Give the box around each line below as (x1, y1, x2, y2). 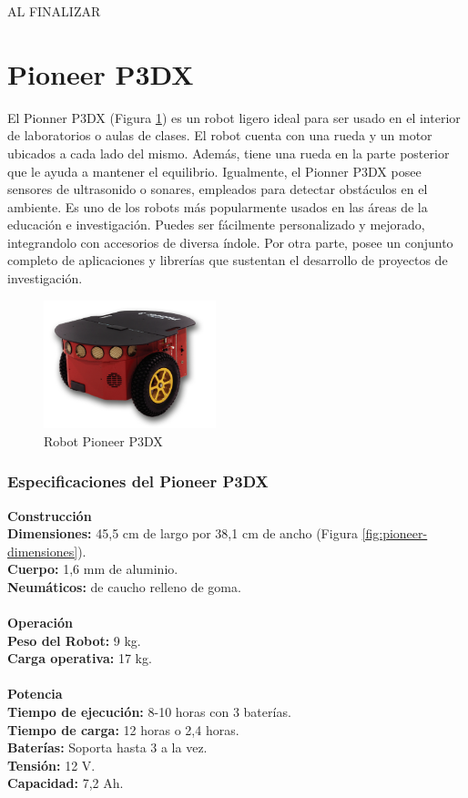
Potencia (7, 684, 63, 703)
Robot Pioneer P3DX (44, 431, 163, 450)
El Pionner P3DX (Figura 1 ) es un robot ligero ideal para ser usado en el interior (7, 107, 461, 127)
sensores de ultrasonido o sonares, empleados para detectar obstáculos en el (7, 179, 428, 199)
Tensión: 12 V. (7, 755, 96, 774)
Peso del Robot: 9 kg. (7, 630, 141, 650)
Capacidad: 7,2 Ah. (7, 773, 124, 793)
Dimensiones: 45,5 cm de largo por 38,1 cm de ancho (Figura (7, 524, 358, 543)
